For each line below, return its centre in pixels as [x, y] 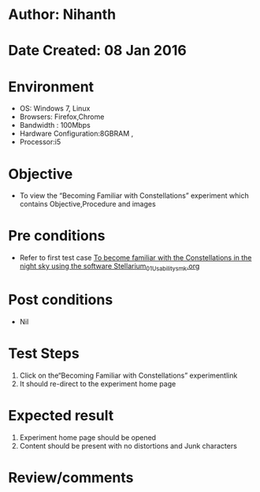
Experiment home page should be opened [87, 437]
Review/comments [71, 477]
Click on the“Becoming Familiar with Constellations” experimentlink [128, 375]
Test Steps [44, 354]
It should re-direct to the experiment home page [98, 383]
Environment [51, 86]
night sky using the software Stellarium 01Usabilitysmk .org [110, 267]
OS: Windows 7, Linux [55, 109]
